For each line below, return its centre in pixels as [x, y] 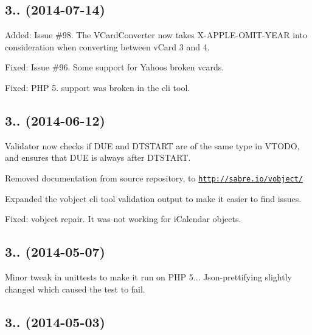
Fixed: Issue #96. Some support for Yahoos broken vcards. [115, 67]
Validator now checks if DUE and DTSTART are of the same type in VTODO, [152, 145]
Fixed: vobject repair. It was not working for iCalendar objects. [123, 219]
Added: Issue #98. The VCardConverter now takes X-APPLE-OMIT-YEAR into [156, 35]
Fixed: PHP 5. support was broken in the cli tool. [98, 87]
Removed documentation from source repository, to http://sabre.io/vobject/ [154, 178]
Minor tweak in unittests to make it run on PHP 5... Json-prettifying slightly [148, 277]
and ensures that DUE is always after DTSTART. [98, 157]
